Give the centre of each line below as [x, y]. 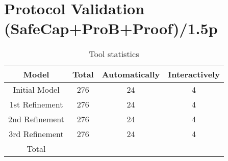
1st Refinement [36, 104]
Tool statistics [114, 54]
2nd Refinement [36, 119]
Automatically [131, 74]
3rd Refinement [36, 134]
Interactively [194, 74]
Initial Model [36, 90]
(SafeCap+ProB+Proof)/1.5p [111, 28]
